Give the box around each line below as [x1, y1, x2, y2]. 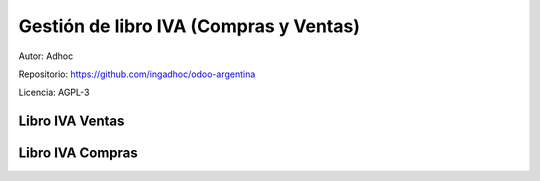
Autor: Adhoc [18, 50, 74, 62]
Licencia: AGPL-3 [18, 86, 90, 99]
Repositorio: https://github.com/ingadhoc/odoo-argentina [18, 68, 256, 80]
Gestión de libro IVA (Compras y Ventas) [18, 15, 360, 37]
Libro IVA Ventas [18, 113, 125, 130]
